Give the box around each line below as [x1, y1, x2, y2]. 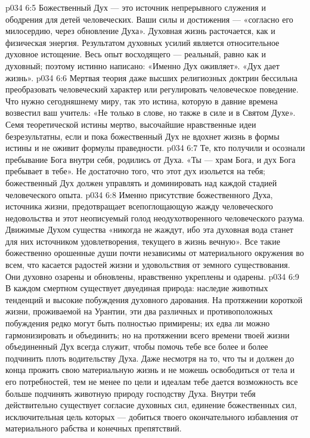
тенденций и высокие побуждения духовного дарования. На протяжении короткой [5, 293, 303, 306]
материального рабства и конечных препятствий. [5, 422, 182, 434]
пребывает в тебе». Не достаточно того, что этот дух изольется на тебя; [5, 165, 265, 177]
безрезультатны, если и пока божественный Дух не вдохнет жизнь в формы [5, 129, 280, 142]
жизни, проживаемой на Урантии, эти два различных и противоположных [5, 305, 273, 317]
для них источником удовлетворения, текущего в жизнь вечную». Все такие [5, 235, 280, 247]
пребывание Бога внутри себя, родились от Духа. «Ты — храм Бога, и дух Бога [5, 153, 296, 165]
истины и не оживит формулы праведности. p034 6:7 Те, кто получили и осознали [5, 141, 305, 154]
